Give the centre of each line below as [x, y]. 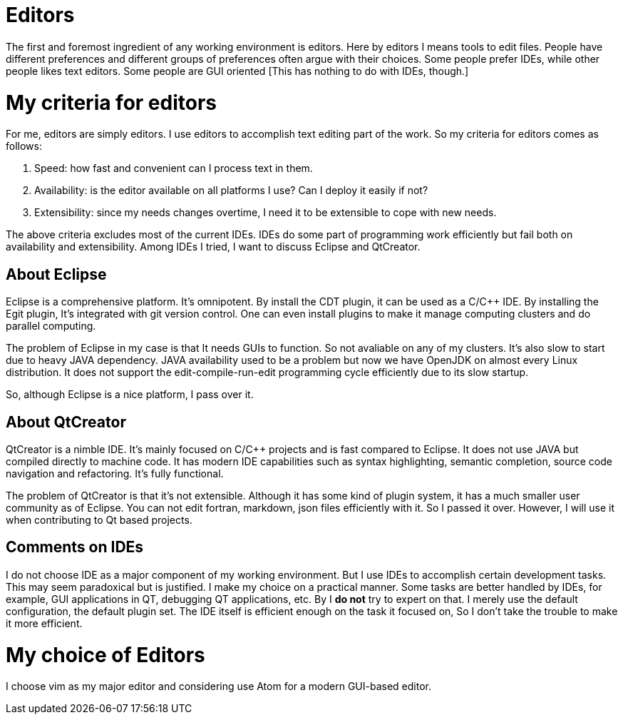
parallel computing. [51, 326]
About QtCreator [66, 422]
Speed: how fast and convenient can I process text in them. [174, 168]
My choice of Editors [105, 655]
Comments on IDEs [75, 547]
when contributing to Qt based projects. [99, 519]
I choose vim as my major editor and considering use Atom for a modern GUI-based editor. [219, 686]
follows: [24, 146]
